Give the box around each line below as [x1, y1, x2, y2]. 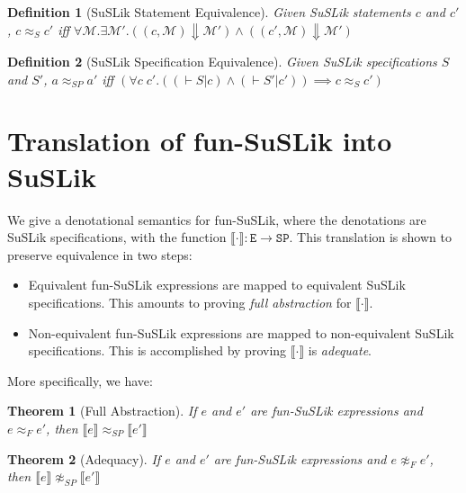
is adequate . [308, 341, 372, 360]
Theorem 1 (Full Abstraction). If [7, 401, 197, 420]
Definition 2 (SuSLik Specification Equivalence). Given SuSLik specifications [7, 52, 437, 71]
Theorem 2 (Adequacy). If [7, 449, 161, 468]
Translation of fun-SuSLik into [7, 122, 392, 159]
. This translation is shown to [289, 228, 452, 246]
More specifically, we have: [7, 371, 153, 390]
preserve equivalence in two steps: [7, 245, 193, 264]
